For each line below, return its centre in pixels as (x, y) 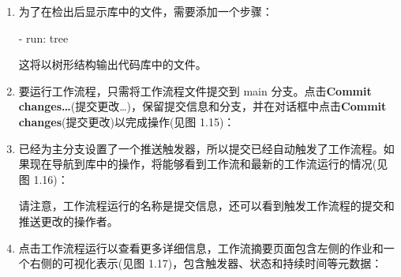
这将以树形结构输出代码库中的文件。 (112, 64)
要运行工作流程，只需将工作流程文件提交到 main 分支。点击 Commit (195, 90)
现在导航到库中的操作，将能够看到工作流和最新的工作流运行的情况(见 (209, 164)
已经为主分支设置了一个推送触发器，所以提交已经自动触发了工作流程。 (201, 148)
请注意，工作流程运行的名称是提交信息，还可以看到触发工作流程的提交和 (206, 206)
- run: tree (43, 37)
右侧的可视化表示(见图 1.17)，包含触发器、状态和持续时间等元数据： (206, 263)
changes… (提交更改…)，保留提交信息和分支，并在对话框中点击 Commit (202, 106)
